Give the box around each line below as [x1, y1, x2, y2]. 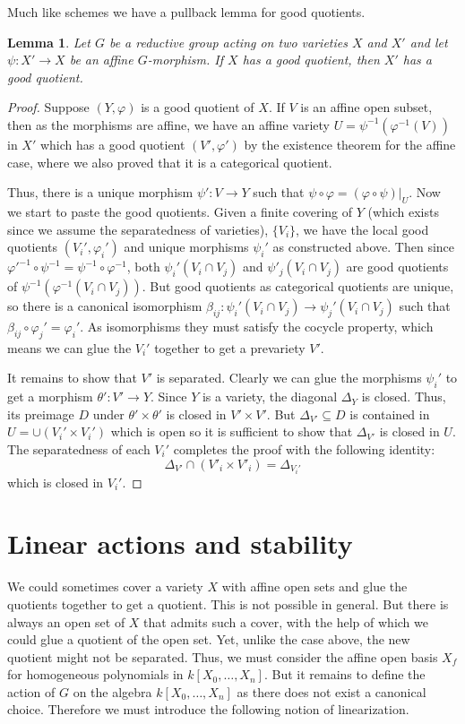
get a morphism [7, 387, 93, 406]
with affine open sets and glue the [221, 577, 408, 596]
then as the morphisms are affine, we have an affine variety [7, 115, 331, 134]
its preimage [7, 404, 74, 423]
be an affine [69, 50, 133, 69]
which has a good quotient [39, 134, 185, 153]
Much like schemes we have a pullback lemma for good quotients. [7, 3, 366, 21]
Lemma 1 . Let [7, 32, 90, 51]
